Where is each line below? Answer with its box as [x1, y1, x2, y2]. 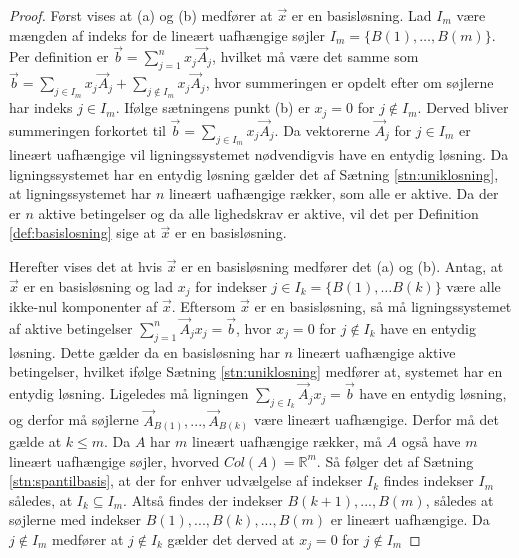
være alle [446, 275, 501, 296]
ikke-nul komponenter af [9, 296, 158, 317]
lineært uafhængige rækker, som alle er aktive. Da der [168, 183, 499, 204]
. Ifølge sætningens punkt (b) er [115, 97, 310, 118]
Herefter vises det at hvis [9, 256, 163, 277]
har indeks [9, 97, 73, 118]
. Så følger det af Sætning [316, 450, 474, 471]
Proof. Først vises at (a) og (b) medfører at [9, 5, 273, 25]
